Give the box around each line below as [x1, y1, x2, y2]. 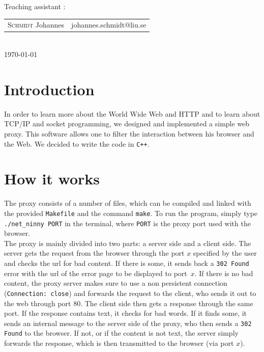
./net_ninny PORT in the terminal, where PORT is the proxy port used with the [4, 218, 251, 228]
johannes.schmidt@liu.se [71, 19, 146, 30]
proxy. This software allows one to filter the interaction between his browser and [4, 128, 254, 139]
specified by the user [193, 248, 257, 258]
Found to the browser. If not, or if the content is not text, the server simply [4, 328, 239, 338]
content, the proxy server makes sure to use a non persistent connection [4, 278, 227, 288]
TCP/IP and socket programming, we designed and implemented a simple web [4, 118, 250, 129]
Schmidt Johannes [8, 19, 65, 30]
